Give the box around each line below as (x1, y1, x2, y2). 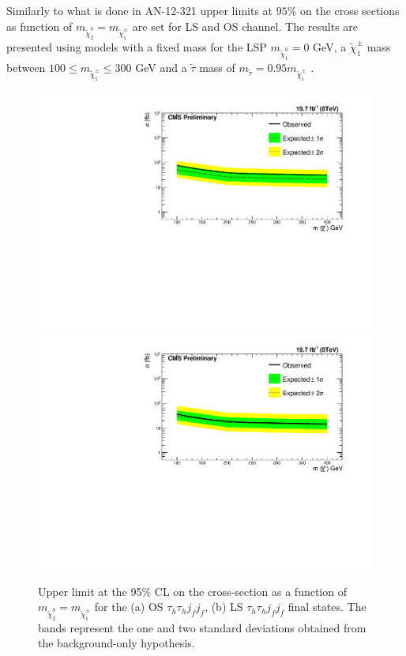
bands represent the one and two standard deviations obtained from (38, 619, 367, 635)
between (6, 59, 46, 76)
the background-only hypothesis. (38, 635, 195, 651)
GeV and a (135, 59, 187, 76)
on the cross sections (300, 2, 400, 18)
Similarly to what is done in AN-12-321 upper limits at (6, 2, 273, 18)
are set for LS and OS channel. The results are (132, 17, 359, 34)
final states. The (288, 598, 367, 615)
